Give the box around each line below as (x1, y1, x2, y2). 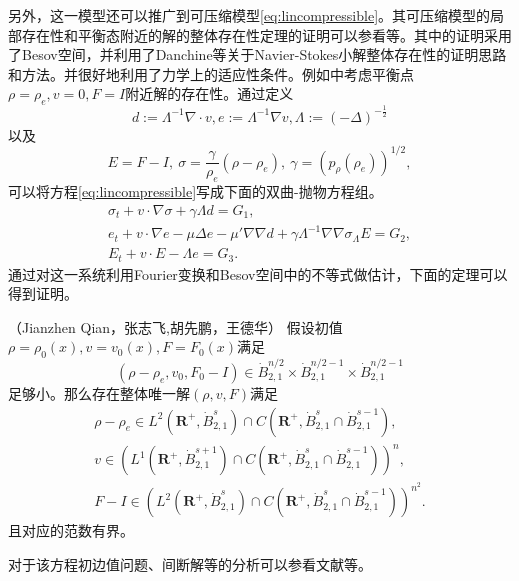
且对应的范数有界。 (8, 520, 134, 541)
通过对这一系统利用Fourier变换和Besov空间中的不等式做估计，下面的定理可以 (8, 263, 508, 284)
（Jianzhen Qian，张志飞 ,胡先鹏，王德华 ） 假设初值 (8, 316, 343, 337)
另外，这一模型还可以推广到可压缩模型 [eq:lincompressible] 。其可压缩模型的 (8, 5, 491, 25)
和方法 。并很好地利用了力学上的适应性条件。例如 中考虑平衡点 (8, 63, 414, 84)
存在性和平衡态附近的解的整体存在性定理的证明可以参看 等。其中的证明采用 (21, 24, 512, 45)
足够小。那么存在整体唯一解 (8, 382, 190, 403)
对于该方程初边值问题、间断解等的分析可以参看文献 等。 (8, 553, 372, 574)
